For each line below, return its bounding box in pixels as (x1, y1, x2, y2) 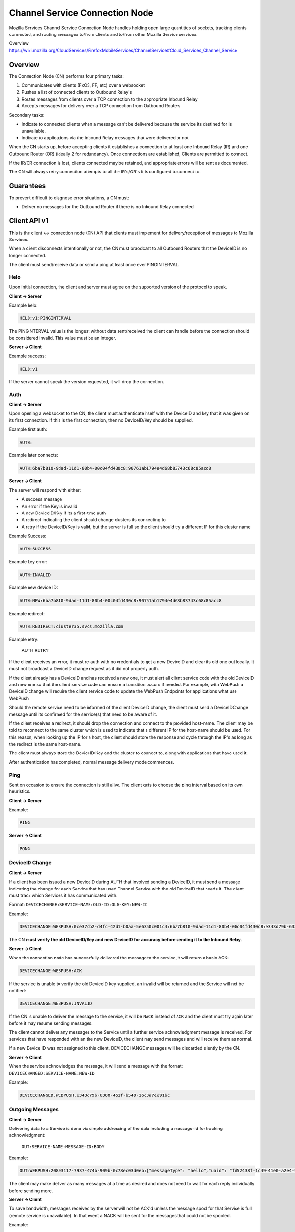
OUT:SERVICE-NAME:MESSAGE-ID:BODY (21, 1144, 105, 1149)
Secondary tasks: (9, 112, 45, 118)
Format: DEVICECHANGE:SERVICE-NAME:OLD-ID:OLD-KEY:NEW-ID (9, 902, 148, 908)
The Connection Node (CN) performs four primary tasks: (9, 73, 124, 79)
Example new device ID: (9, 584, 58, 591)
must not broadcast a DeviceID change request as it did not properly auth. (9, 666, 159, 672)
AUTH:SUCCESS (19, 546, 51, 552)
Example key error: (9, 559, 48, 565)
